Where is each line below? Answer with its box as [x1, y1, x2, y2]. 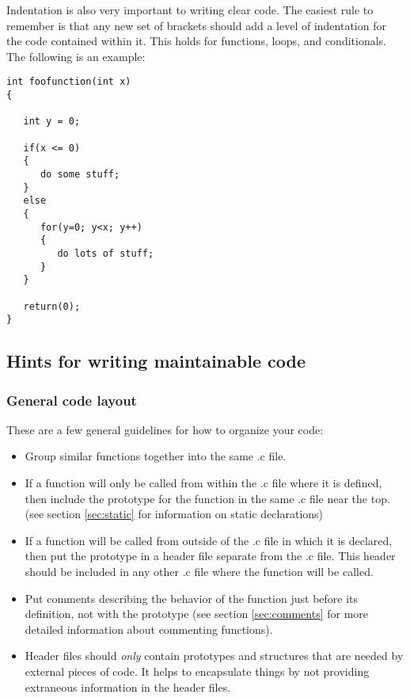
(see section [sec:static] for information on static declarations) [25, 505, 324, 522]
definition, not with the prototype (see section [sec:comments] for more [25, 605, 369, 622]
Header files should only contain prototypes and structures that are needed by [25, 647, 404, 664]
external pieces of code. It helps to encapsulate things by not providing [25, 662, 370, 679]
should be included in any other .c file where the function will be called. [25, 563, 374, 579]
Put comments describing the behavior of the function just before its [25, 589, 359, 606]
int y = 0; [23, 116, 81, 128]
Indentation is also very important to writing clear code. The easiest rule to [6, 2, 374, 17]
